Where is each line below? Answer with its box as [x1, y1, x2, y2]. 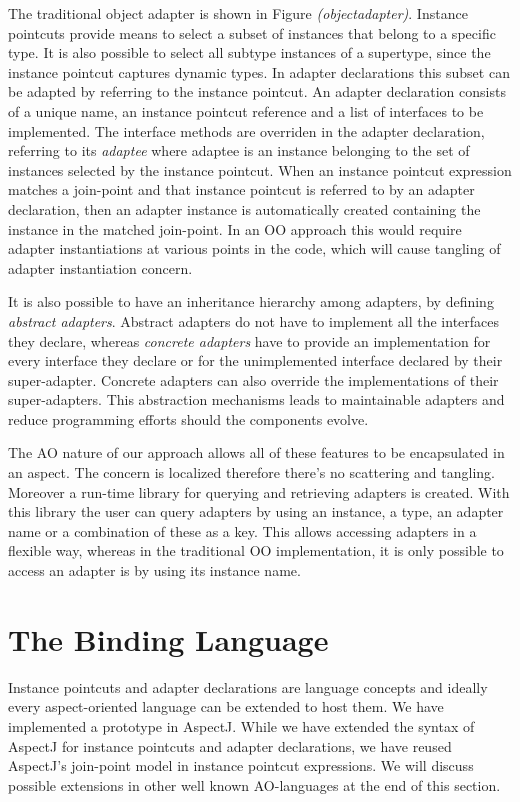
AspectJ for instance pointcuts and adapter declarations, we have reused [8, 735, 452, 756]
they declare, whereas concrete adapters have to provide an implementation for [8, 330, 491, 351]
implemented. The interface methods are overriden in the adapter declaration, [8, 120, 485, 141]
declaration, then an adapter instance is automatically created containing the [8, 198, 481, 219]
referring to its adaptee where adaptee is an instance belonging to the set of [8, 140, 470, 161]
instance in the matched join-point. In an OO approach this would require [8, 218, 462, 239]
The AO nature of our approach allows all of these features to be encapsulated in [8, 442, 505, 463]
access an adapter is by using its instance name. [8, 560, 301, 581]
